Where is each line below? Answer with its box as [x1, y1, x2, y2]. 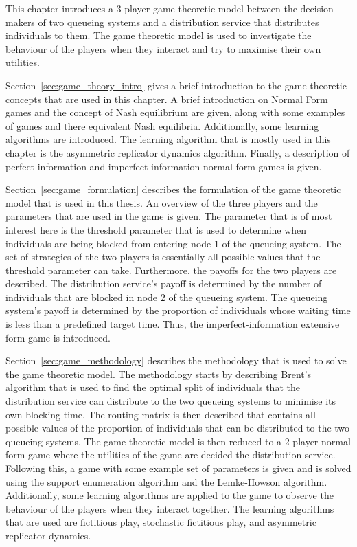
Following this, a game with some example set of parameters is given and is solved [5, 461, 352, 475]
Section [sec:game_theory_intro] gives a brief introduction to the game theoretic [5, 78, 347, 92]
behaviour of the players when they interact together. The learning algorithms [5, 501, 334, 515]
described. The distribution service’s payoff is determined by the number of [5, 276, 322, 291]
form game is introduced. [5, 330, 111, 344]
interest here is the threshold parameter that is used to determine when [5, 222, 307, 236]
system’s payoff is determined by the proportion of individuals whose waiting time [5, 303, 351, 317]
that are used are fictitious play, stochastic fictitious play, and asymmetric [5, 515, 316, 529]
